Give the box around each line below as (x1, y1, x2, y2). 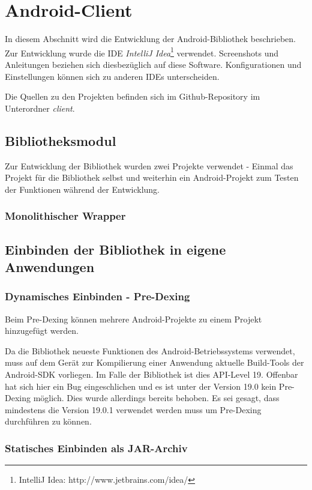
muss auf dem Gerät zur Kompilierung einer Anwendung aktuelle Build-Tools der (5, 356, 304, 369)
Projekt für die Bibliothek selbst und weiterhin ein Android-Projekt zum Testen (5, 171, 299, 184)
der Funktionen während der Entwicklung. (5, 183, 160, 195)
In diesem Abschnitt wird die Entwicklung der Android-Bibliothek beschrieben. (5, 32, 296, 45)
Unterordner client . (5, 101, 75, 114)
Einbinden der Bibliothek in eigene (5, 240, 226, 258)
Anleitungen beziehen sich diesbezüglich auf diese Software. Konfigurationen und (5, 58, 302, 70)
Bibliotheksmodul (5, 131, 116, 150)
